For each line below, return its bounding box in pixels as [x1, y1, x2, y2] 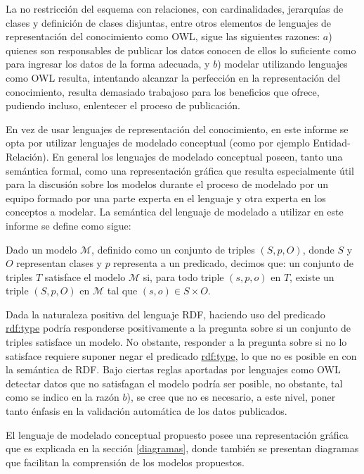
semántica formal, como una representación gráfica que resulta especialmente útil [6, 163, 354, 177]
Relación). [6, 149, 49, 163]
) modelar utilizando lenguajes [217, 56, 348, 71]
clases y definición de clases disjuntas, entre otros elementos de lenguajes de [6, 15, 332, 30]
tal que [107, 283, 138, 298]
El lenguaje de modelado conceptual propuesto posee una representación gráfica [6, 427, 349, 442]
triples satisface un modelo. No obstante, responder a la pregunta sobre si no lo [6, 335, 347, 349]
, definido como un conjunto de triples [91, 242, 255, 256]
